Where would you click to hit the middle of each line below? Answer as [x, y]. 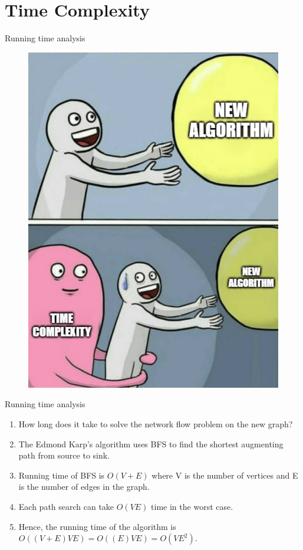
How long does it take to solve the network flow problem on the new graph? [156, 424]
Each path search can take [66, 506]
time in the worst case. [192, 506]
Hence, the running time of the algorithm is [97, 526]
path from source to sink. [64, 455]
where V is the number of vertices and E [225, 475]
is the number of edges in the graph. [84, 487]
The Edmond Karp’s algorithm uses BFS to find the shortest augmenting [151, 443]
